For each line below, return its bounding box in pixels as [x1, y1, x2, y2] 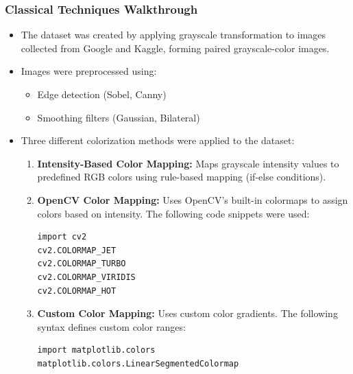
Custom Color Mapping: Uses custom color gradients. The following [37, 306, 338, 320]
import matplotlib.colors [37, 345, 156, 355]
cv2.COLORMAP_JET [37, 245, 117, 255]
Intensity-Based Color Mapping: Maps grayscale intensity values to [37, 156, 339, 170]
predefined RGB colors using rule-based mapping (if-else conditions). [37, 170, 326, 184]
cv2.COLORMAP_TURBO [37, 259, 126, 269]
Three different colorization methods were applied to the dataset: [21, 133, 295, 148]
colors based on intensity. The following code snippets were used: [37, 206, 310, 220]
